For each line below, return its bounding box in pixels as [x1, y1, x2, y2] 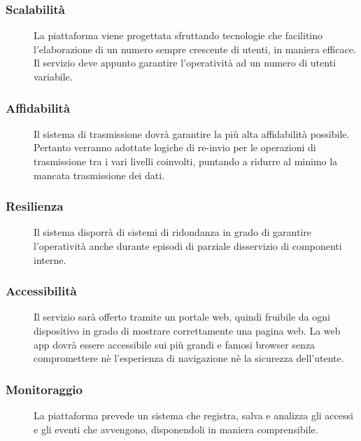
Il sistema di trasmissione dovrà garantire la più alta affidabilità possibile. [34, 126, 350, 141]
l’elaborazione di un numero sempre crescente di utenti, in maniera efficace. [34, 41, 356, 56]
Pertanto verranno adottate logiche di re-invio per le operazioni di [34, 140, 316, 155]
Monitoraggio [6, 380, 83, 398]
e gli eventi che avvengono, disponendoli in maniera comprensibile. [34, 421, 318, 436]
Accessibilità [6, 282, 77, 300]
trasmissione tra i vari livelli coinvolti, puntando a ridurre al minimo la [34, 154, 338, 168]
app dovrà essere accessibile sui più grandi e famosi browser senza [34, 337, 316, 351]
